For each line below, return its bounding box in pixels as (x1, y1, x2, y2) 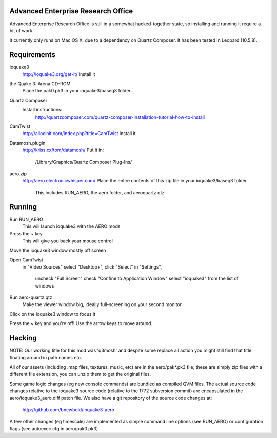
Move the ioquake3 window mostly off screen (9, 247, 106, 254)
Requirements (9, 50, 56, 59)
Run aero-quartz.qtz (9, 294, 52, 300)
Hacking (9, 334, 37, 342)
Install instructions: (22, 107, 63, 113)
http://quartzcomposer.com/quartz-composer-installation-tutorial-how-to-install (35, 113, 205, 120)
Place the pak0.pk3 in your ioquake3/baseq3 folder (22, 88, 131, 94)
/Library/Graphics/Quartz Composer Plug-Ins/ (35, 159, 132, 165)
